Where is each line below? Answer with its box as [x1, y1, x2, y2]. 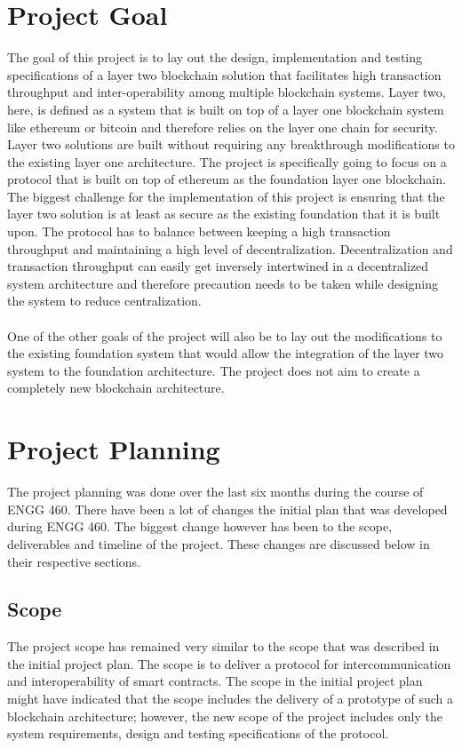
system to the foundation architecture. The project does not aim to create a [7, 361, 420, 379]
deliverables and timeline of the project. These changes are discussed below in [7, 534, 430, 553]
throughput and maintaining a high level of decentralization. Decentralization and [7, 239, 453, 258]
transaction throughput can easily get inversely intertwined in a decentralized [7, 257, 429, 275]
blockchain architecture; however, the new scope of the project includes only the [7, 706, 442, 725]
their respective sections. [7, 552, 141, 570]
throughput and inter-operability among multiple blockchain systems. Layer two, [7, 83, 446, 101]
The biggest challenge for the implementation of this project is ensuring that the [7, 187, 445, 205]
